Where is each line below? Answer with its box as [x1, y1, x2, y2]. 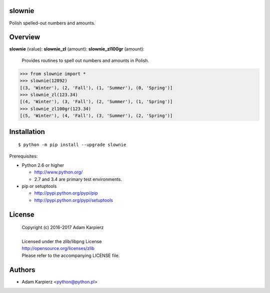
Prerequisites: [9, 153, 38, 159]
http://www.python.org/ [34, 169, 83, 175]
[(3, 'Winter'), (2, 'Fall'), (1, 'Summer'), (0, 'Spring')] [19, 85, 173, 90]
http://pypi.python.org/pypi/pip [34, 190, 98, 196]
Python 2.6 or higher [21, 162, 64, 168]
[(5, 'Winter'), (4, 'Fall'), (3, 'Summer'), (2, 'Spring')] [19, 113, 173, 118]
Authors [9, 265, 35, 274]
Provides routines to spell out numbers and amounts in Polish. [21, 57, 149, 63]
